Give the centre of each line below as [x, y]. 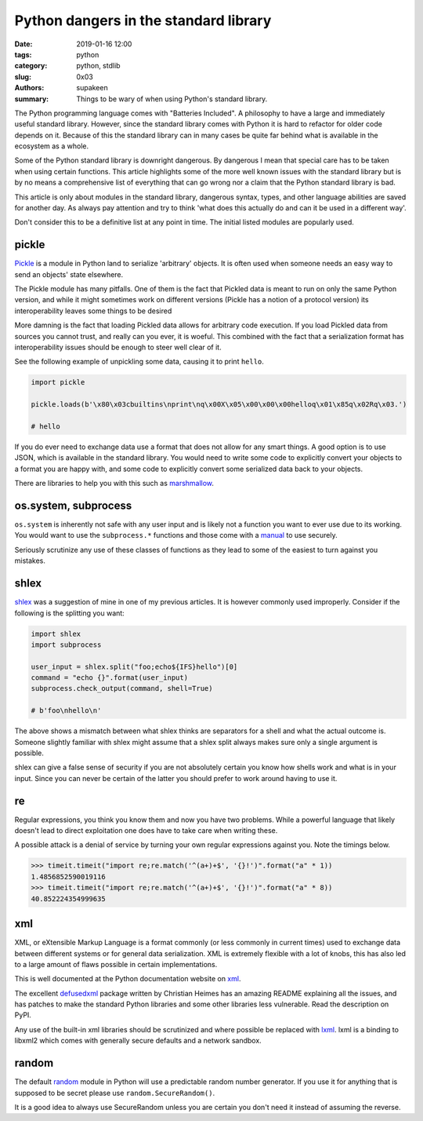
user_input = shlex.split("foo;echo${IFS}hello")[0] [134, 666]
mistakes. [30, 560]
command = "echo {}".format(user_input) [109, 678]
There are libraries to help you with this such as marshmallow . [114, 484]
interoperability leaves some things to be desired [93, 311]
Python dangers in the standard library [143, 20]
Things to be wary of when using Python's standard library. [172, 99]
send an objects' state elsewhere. [69, 274]
